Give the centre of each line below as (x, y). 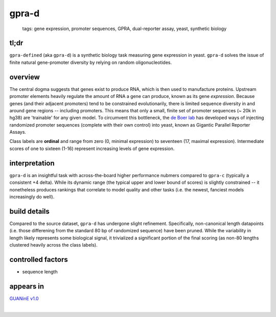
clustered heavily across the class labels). (53, 245)
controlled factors (39, 260)
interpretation (32, 163)
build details (29, 211)
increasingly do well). (32, 197)
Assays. (18, 132)
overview (25, 77)
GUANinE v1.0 (24, 298)
